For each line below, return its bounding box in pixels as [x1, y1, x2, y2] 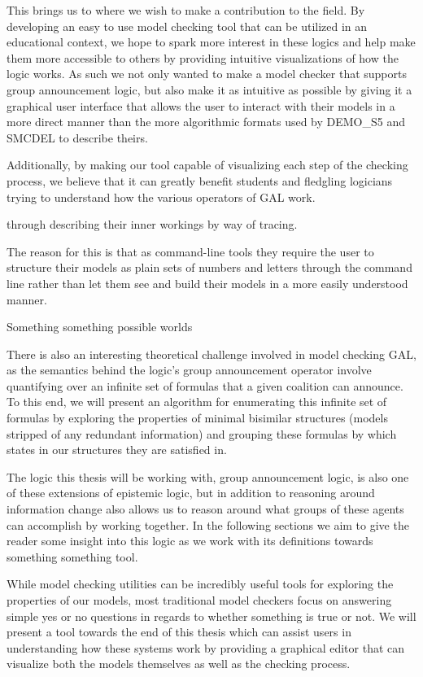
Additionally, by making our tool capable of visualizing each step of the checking [7, 156, 408, 173]
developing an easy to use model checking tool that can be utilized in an [7, 17, 368, 34]
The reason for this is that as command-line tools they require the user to [7, 242, 374, 260]
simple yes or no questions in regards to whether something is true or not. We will [7, 607, 416, 624]
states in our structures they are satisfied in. [7, 441, 227, 458]
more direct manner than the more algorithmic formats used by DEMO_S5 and [7, 113, 406, 130]
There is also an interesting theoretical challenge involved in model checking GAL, [7, 345, 416, 362]
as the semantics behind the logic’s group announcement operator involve [7, 361, 372, 378]
